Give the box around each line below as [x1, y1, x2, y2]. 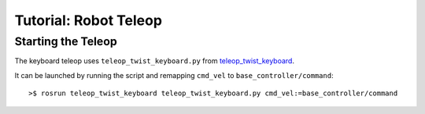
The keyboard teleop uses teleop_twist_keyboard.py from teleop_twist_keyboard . [14, 56, 295, 66]
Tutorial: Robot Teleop [14, 12, 163, 29]
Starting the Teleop [14, 34, 117, 48]
